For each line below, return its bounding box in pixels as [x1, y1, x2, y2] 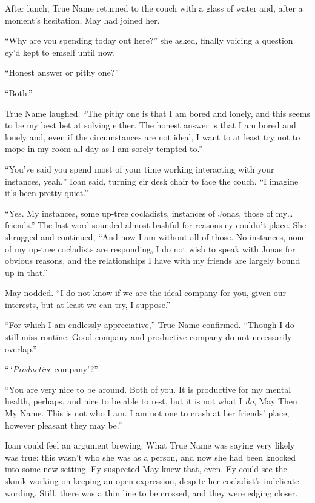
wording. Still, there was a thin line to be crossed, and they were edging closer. [5, 486, 298, 499]
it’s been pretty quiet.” [5, 186, 88, 199]
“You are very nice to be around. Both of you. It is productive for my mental [5, 383, 291, 395]
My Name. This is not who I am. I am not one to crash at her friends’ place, [5, 407, 290, 419]
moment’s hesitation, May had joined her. [5, 13, 160, 26]
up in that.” [5, 266, 48, 278]
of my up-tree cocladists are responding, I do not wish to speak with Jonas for [5, 242, 296, 255]
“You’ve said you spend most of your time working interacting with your [5, 162, 274, 175]
